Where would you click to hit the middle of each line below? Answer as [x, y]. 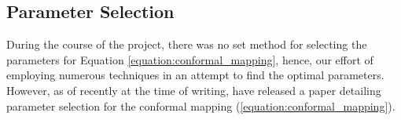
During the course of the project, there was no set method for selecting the [187, 44]
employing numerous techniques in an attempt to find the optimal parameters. [195, 75]
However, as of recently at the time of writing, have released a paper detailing [194, 90]
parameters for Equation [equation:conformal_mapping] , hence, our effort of [190, 59]
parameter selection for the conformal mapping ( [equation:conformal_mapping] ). [201, 105]
